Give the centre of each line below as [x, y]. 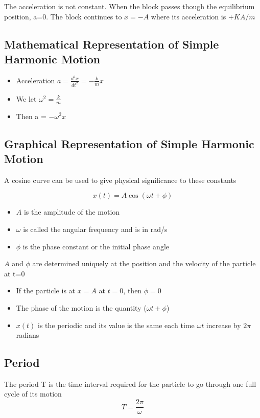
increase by [223, 325]
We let [26, 98]
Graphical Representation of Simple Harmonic [129, 143]
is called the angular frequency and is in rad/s [95, 229]
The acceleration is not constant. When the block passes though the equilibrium [129, 6]
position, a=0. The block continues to [63, 16]
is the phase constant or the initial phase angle [96, 246]
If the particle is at [46, 291]
